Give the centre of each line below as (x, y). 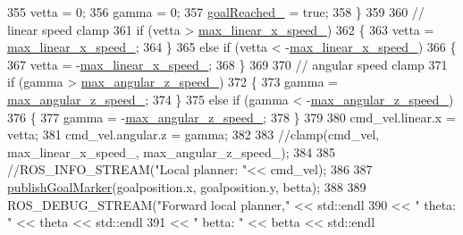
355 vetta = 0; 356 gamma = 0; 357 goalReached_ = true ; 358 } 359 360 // (216, 12)
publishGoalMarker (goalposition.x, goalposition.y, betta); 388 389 (187, 186)
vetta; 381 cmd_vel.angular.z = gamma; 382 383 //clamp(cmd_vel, (194, 134)
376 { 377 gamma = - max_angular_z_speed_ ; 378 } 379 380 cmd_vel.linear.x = (231, 117)
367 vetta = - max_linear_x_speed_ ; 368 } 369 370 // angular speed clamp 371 (227, 64)
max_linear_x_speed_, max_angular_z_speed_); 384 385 (171, 151)
